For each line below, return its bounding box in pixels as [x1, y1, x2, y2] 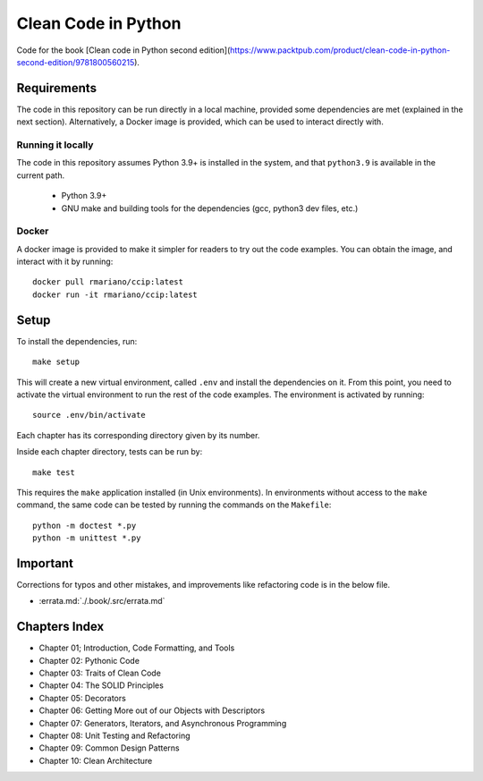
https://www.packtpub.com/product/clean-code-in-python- [229, 45, 451, 55]
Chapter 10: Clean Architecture [38, 755, 153, 766]
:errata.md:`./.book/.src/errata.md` [38, 596, 165, 607]
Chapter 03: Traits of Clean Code [38, 667, 161, 679]
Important [16, 556, 73, 571]
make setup [32, 357, 80, 367]
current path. [16, 170, 65, 181]
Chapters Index [16, 619, 105, 634]
